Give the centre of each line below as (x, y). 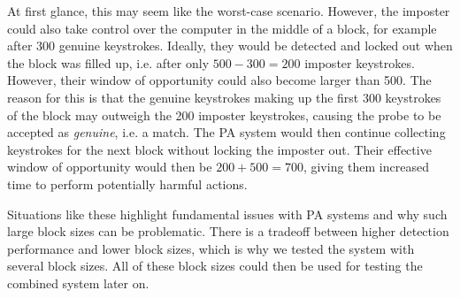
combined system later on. (78, 283)
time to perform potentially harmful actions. (127, 183)
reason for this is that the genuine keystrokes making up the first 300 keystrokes (224, 97)
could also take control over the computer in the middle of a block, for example (222, 28)
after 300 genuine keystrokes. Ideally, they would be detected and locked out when (230, 46)
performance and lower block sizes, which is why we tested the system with (211, 248)
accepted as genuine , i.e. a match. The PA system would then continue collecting (226, 132)
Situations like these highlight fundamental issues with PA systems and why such (227, 214)
